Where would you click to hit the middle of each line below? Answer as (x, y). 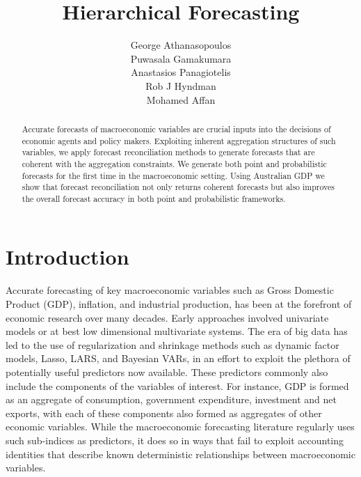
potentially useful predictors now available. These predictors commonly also (167, 372)
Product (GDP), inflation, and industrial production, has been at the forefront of (179, 304)
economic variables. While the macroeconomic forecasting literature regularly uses (180, 427)
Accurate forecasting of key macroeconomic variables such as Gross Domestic (170, 290)
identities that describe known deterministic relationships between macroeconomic (180, 454)
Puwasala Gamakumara (181, 58)
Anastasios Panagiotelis (181, 72)
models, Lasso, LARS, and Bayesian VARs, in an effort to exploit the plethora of (178, 358)
